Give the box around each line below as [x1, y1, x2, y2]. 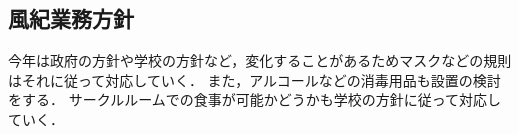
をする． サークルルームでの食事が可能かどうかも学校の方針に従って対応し [8, 89, 502, 110]
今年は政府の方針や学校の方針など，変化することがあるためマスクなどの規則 [8, 50, 512, 71]
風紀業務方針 [8, 3, 134, 34]
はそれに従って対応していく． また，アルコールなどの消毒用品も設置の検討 [8, 69, 501, 90]
